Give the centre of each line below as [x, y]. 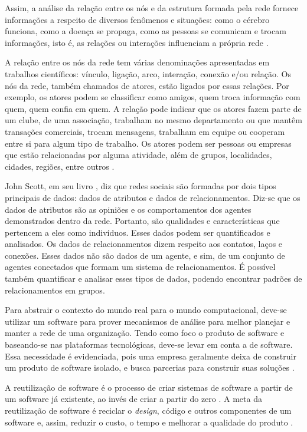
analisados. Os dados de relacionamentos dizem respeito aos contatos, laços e [144, 244]
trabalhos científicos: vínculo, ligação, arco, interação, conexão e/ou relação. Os [148, 73]
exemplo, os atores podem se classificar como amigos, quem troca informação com [153, 97]
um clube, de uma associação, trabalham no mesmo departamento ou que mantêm [153, 120]
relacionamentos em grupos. [55, 290]
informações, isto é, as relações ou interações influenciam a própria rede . [137, 42]
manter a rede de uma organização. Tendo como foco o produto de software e [145, 333]
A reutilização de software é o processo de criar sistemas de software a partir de [149, 387]
